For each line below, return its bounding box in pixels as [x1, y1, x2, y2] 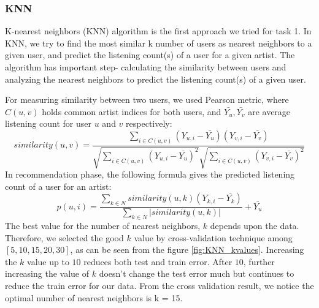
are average [248, 105, 291, 118]
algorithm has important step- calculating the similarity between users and [5, 61, 286, 73]
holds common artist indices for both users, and [42, 105, 221, 118]
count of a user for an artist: [5, 179, 112, 192]
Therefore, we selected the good [5, 231, 124, 244]
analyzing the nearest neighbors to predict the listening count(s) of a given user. [5, 72, 306, 85]
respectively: [126, 117, 172, 130]
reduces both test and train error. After [83, 255, 233, 268]
